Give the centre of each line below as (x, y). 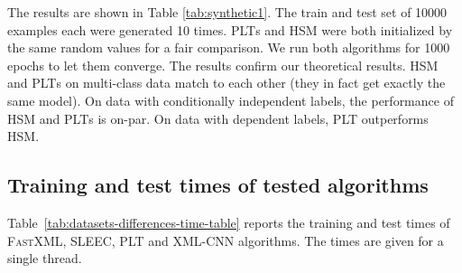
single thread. (45, 258)
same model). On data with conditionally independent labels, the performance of (231, 100)
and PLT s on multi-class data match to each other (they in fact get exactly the (226, 83)
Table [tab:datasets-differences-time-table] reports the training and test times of (229, 222)
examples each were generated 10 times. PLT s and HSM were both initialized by (230, 29)
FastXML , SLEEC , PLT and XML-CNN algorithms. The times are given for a (226, 240)
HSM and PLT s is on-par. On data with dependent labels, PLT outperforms (218, 118)
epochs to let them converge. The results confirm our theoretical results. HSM (223, 65)
